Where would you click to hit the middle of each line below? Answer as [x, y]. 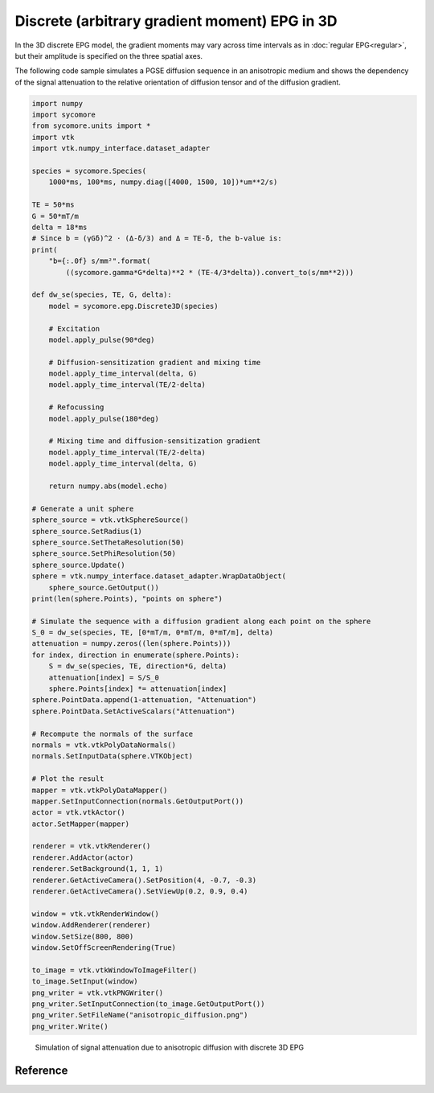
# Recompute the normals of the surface [112, 733]
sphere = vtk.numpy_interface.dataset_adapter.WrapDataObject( [159, 576]
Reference [41, 1070]
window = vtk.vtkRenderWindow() [96, 914]
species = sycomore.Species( [89, 171]
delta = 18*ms [59, 227]
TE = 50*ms [53, 205]
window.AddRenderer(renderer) [91, 925]
